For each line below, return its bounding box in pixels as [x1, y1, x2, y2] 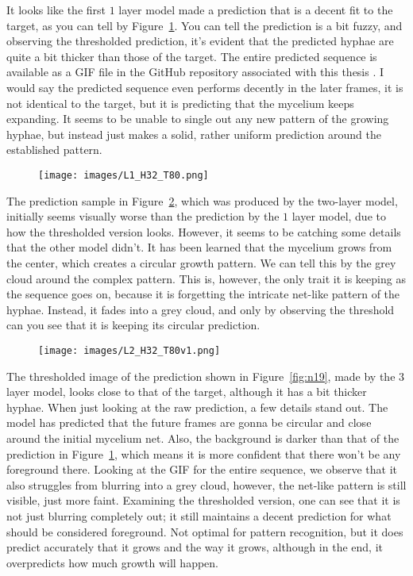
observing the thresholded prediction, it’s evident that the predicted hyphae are [6, 33, 394, 49]
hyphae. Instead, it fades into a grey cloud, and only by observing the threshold [6, 301, 395, 317]
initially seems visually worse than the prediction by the [6, 208, 280, 225]
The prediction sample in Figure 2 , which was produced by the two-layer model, [6, 192, 398, 209]
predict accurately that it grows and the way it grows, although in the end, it [6, 539, 383, 555]
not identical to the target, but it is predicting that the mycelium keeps [6, 94, 354, 111]
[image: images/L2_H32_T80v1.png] [38, 344, 221, 356]
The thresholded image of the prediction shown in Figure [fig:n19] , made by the [6, 367, 396, 384]
